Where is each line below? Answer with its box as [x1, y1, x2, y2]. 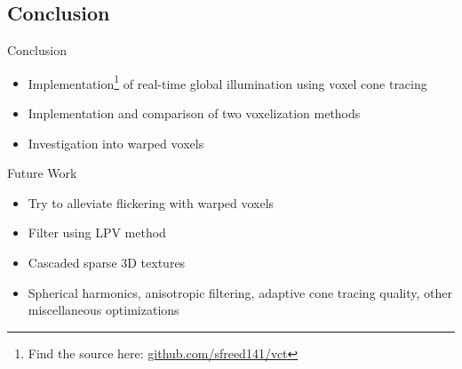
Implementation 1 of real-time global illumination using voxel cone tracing [28, 71, 427, 92]
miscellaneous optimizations [28, 301, 179, 319]
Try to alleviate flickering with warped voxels [28, 193, 275, 212]
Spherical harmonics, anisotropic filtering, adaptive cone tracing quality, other [28, 283, 453, 301]
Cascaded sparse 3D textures [28, 253, 186, 272]
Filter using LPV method [28, 223, 166, 242]
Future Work [7, 164, 77, 182]
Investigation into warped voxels [28, 133, 204, 152]
